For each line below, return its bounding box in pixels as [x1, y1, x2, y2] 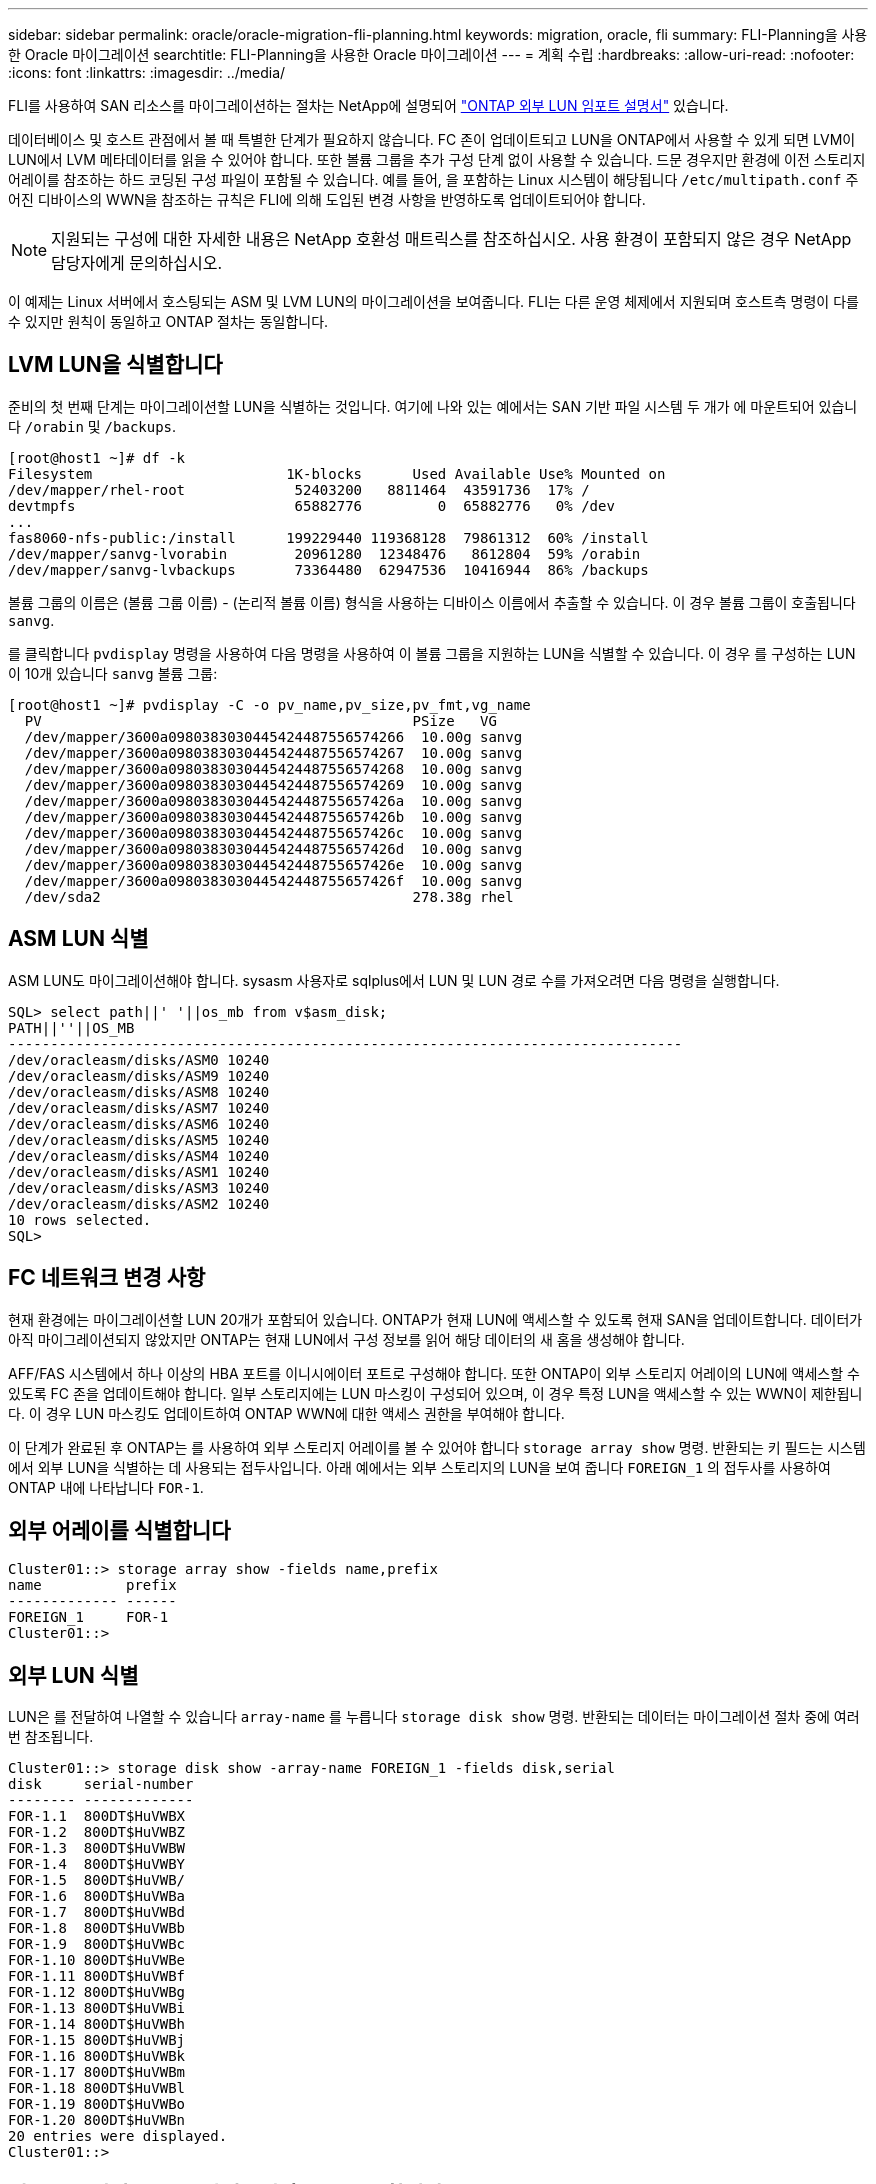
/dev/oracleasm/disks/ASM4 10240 [8, 1147, 270, 1164]
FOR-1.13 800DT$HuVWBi [8, 2000, 186, 2017]
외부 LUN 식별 [8, 1662, 139, 1688]
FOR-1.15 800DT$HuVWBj [8, 2032, 186, 2049]
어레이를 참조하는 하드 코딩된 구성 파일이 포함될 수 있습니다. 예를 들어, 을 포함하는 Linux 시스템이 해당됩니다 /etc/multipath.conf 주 [8, 171, 859, 188]
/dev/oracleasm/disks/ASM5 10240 [8, 1131, 270, 1148]
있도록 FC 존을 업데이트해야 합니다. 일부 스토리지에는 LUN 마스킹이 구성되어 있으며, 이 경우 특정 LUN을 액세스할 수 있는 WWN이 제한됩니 [8, 1384, 863, 1402]
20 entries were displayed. [8, 2128, 228, 2145]
